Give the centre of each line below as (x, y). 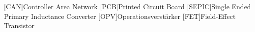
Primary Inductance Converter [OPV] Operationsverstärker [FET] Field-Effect (120, 16)
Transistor (19, 25)
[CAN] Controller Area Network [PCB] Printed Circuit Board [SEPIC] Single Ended (127, 6)
